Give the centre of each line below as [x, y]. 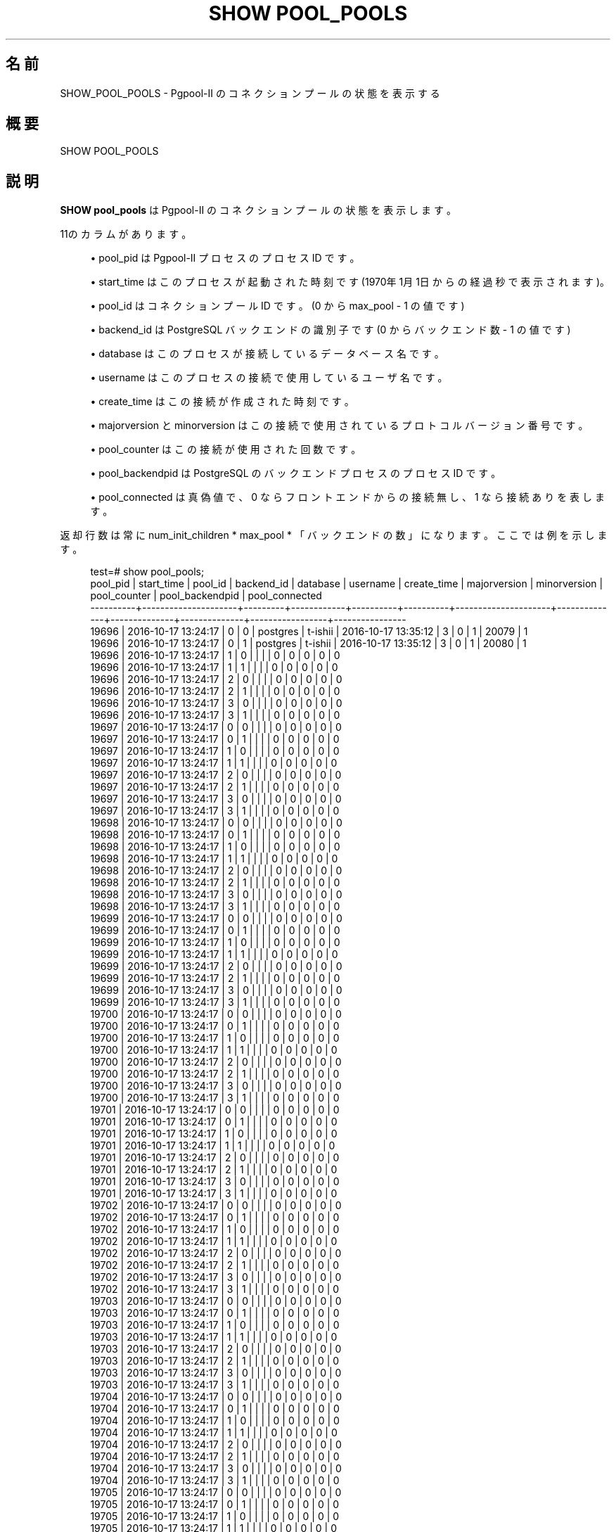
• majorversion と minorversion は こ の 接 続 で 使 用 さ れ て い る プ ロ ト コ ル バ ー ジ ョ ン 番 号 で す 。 [339, 426]
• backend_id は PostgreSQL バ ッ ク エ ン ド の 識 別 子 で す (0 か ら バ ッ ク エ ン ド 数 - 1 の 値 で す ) [331, 330]
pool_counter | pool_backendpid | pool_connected [206, 596]
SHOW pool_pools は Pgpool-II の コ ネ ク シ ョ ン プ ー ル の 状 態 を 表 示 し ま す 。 [258, 210]
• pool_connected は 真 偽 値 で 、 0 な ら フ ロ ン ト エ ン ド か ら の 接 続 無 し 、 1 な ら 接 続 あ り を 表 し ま [347, 497]
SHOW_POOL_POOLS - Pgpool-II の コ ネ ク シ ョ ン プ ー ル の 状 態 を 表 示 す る [250, 93]
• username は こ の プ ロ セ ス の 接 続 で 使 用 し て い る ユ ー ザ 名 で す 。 [269, 378]
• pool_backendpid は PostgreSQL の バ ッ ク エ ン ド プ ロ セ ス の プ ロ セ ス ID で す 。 [296, 473]
